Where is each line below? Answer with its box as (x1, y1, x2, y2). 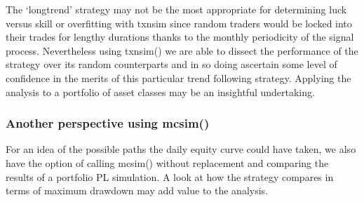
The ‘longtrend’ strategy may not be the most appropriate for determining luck (6, 2, 347, 16)
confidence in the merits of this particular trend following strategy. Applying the (6, 70, 351, 85)
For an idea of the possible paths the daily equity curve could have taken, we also (6, 142, 356, 156)
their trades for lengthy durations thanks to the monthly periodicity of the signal (6, 29, 354, 44)
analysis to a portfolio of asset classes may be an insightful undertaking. (6, 84, 315, 99)
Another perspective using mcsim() (6, 114, 210, 132)
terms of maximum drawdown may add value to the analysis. (6, 183, 269, 198)
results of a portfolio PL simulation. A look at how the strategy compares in (6, 169, 334, 184)
